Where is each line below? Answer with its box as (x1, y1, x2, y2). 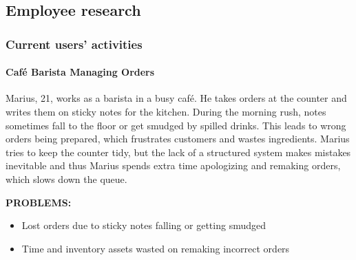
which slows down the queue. (6, 171, 127, 186)
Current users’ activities (6, 35, 143, 52)
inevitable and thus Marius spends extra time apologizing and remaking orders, (6, 158, 341, 173)
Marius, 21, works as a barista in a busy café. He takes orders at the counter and (6, 91, 347, 105)
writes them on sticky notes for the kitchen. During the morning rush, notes (6, 105, 326, 119)
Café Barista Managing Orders (6, 65, 155, 79)
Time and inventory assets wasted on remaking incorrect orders (21, 241, 290, 255)
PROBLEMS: (6, 195, 72, 209)
